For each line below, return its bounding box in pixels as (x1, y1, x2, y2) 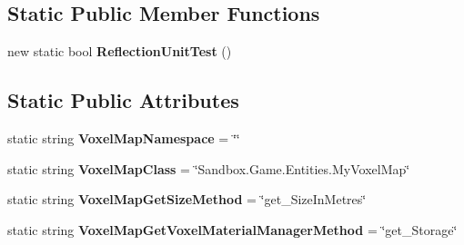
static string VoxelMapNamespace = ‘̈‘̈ (7, 129, 240, 147)
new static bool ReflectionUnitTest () (7, 42, 232, 61)
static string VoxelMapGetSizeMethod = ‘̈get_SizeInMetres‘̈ (7, 190, 367, 209)
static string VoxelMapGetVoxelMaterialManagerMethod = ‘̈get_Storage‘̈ (7, 220, 458, 239)
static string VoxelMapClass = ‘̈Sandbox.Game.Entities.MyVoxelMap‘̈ (7, 159, 410, 178)
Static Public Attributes (7, 86, 239, 114)
